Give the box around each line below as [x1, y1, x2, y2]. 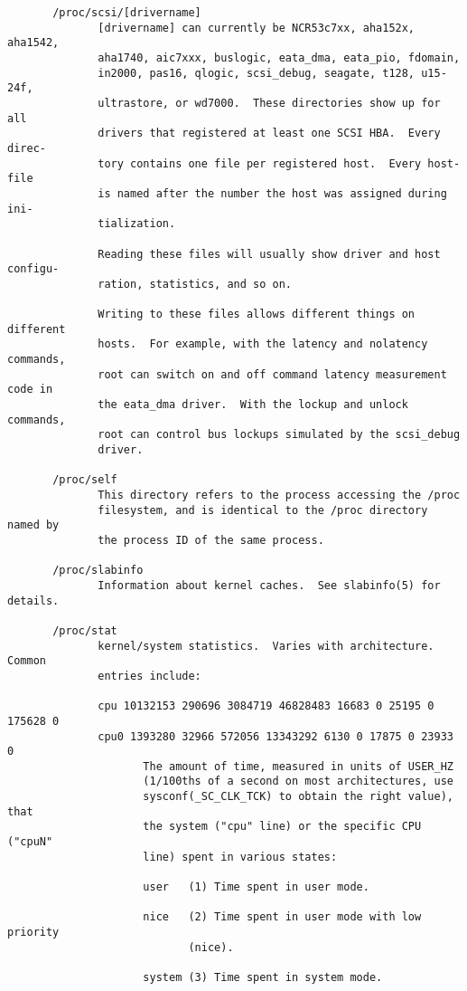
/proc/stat [52, 624, 117, 637]
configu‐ [7, 262, 60, 276]
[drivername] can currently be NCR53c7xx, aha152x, [98, 21, 416, 34]
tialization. [98, 217, 176, 231]
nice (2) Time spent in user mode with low [143, 910, 422, 924]
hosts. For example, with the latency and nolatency [98, 338, 428, 351]
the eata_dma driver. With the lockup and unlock [98, 398, 408, 412]
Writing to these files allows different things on [98, 308, 416, 321]
